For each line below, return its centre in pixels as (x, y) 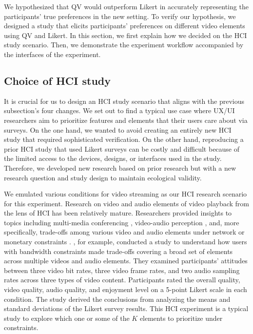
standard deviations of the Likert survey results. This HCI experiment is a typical (126, 308)
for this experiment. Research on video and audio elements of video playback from (127, 203)
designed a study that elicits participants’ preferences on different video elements (125, 26)
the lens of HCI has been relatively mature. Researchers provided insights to (118, 213)
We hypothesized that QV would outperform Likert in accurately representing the (126, 6)
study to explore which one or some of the (67, 318)
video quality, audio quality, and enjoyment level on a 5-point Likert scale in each (126, 289)
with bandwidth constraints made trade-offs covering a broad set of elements (118, 251)
